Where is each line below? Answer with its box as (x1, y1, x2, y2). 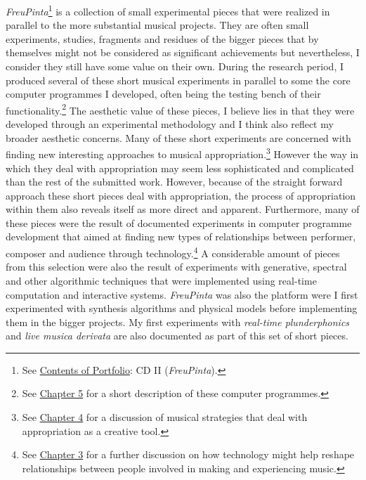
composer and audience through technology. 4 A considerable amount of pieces (6, 244, 340, 260)
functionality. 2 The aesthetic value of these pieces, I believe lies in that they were (6, 100, 355, 117)
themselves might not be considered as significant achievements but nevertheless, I (6, 45, 360, 60)
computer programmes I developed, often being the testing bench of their (6, 86, 321, 101)
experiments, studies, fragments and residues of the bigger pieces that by (6, 31, 319, 46)
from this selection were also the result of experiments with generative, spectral (6, 259, 347, 274)
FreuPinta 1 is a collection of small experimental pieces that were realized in (6, 2, 330, 18)
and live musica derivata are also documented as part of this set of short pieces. (6, 328, 348, 343)
